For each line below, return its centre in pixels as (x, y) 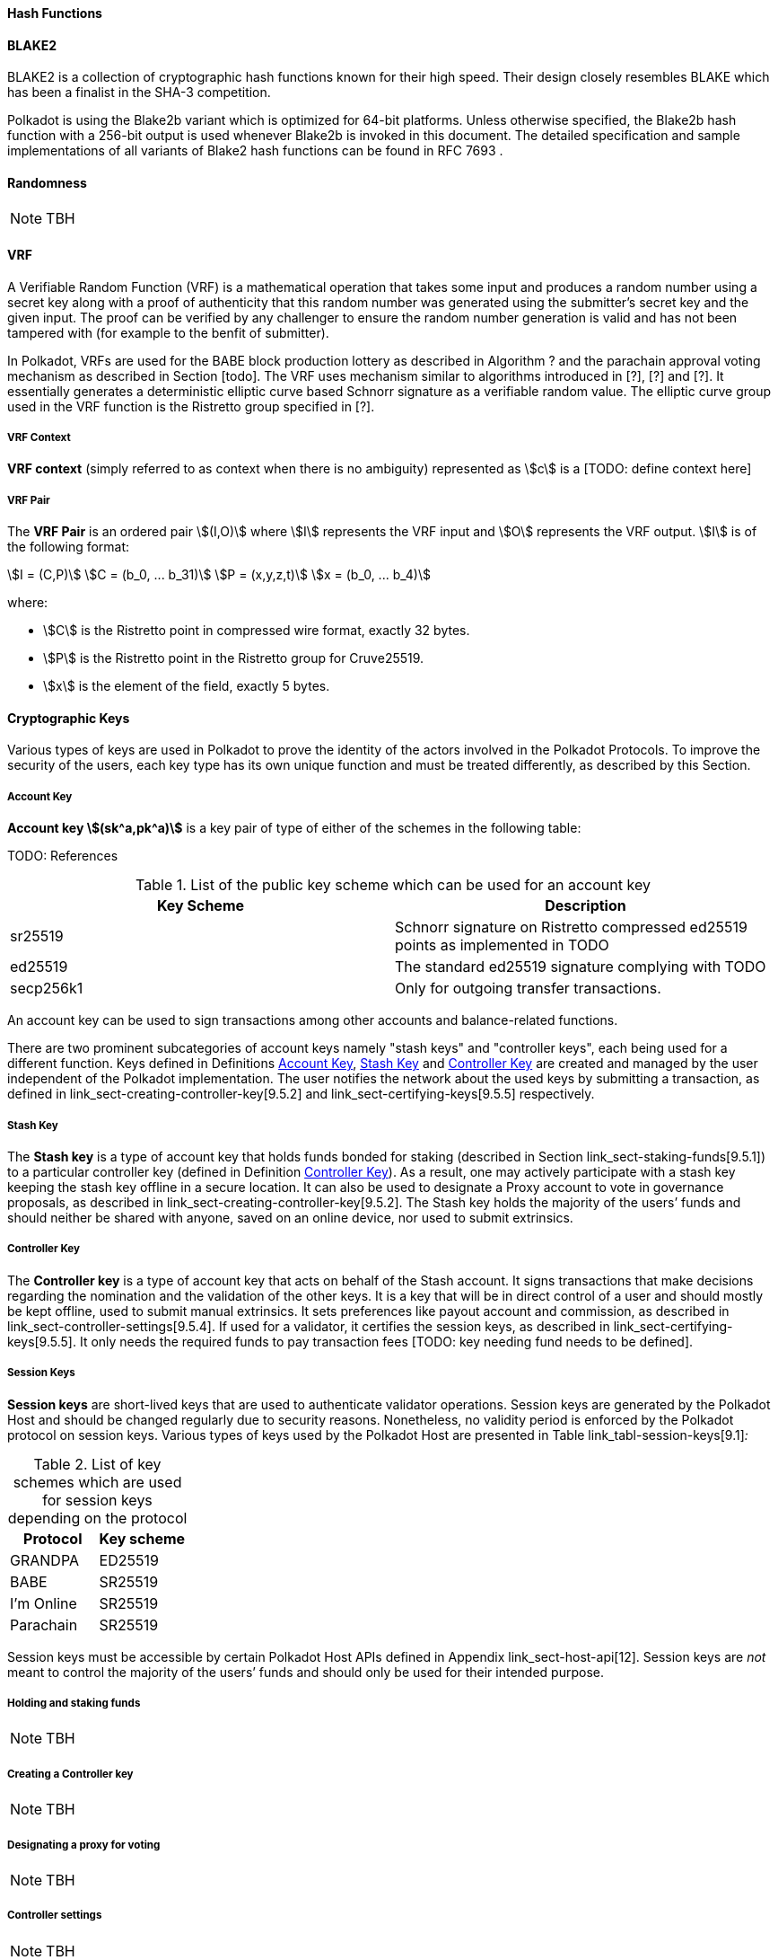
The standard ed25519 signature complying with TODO (581, 967)
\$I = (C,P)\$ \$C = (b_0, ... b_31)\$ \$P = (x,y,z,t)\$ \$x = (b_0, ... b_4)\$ (219, 575)
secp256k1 (47, 989)
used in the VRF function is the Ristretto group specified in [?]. (191, 406)
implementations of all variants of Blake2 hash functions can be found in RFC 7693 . (255, 151)
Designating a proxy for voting (84, 1845)
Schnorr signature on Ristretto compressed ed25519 (571, 927)
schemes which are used (97, 1482)
